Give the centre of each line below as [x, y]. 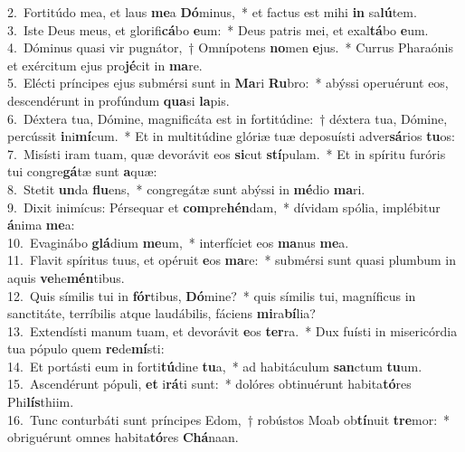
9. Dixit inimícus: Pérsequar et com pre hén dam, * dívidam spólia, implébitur [224, 207]
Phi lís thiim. [41, 402]
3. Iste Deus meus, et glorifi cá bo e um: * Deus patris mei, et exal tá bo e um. [218, 29]
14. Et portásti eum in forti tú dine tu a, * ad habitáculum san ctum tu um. [215, 366]
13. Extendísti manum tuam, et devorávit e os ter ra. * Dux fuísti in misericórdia [232, 330]
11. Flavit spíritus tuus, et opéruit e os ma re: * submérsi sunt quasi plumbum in [232, 260]
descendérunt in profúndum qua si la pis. [119, 100]
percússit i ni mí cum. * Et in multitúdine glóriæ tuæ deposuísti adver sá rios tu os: [231, 136]
